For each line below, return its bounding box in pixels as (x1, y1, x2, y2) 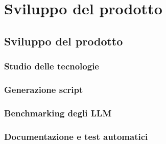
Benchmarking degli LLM (4, 106, 112, 119)
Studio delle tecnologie (4, 60, 99, 73)
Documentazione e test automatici (4, 130, 148, 142)
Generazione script (4, 83, 83, 95)
